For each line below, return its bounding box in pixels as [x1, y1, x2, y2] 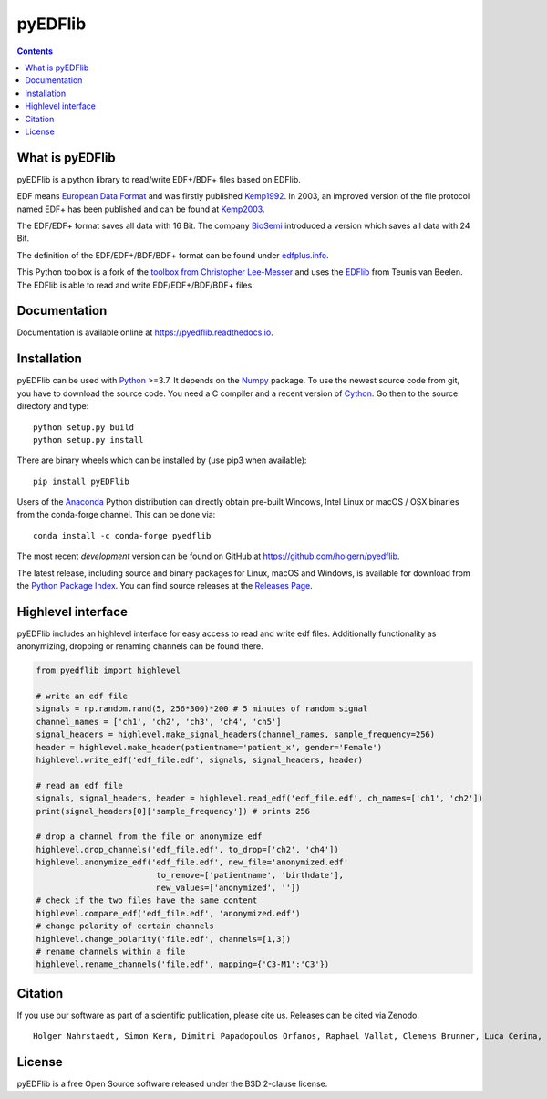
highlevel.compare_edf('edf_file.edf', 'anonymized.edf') [36, 908, 301, 918]
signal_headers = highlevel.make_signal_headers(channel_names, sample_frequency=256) [36, 729, 436, 739]
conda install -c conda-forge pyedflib [33, 530, 212, 540]
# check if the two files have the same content [36, 895, 258, 905]
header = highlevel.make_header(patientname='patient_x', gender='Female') [36, 742, 383, 752]
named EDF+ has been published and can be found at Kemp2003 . [16, 204, 265, 215]
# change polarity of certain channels [36, 921, 214, 931]
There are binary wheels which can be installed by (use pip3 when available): [16, 455, 307, 466]
